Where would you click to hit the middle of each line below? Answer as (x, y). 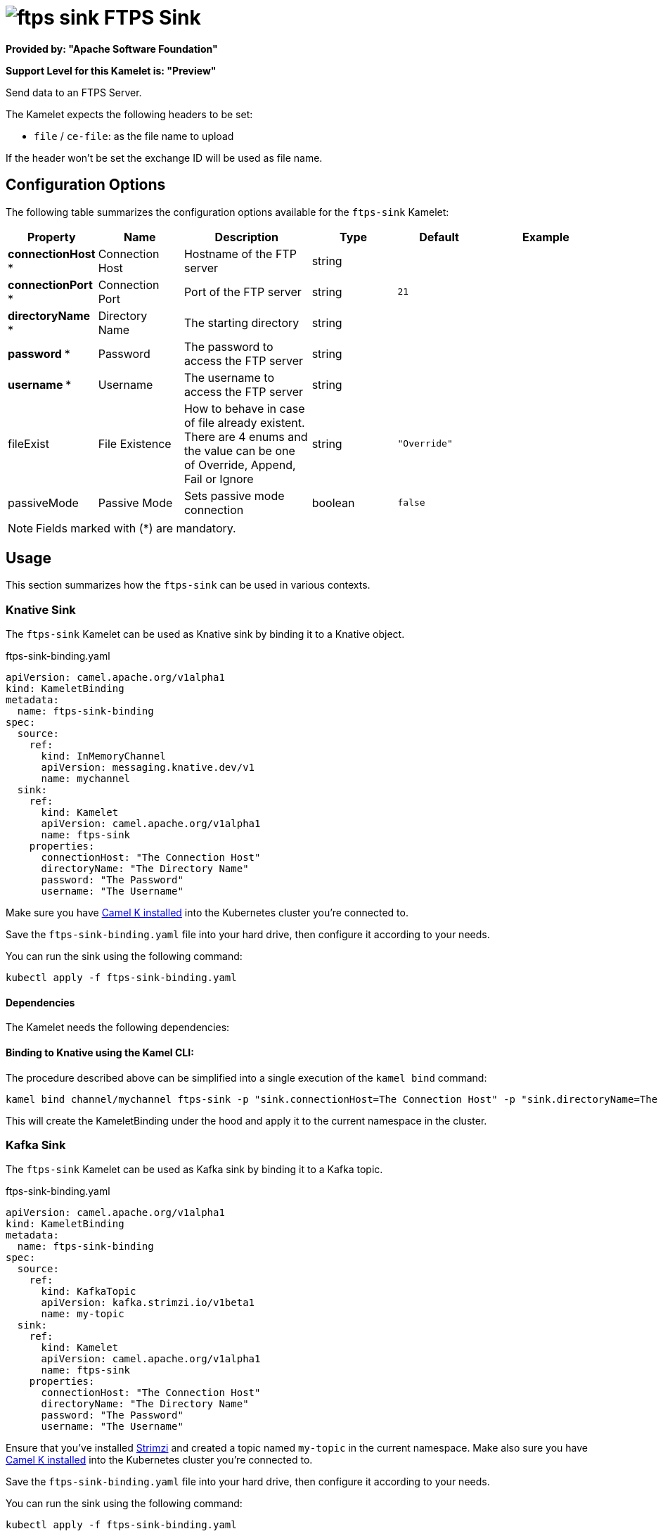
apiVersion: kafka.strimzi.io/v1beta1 (148, 1303)
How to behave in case (244, 408)
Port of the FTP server (243, 292)
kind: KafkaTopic (89, 1292)
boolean (333, 503)
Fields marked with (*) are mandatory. (136, 528)
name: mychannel (86, 779)
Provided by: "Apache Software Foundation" (112, 49)
